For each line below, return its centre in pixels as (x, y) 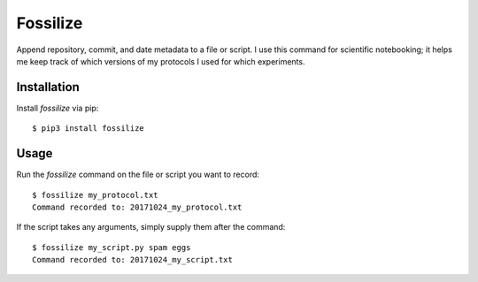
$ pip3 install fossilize (89, 129)
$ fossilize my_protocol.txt (95, 195)
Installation (48, 87)
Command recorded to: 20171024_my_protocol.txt (137, 207)
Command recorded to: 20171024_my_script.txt (133, 260)
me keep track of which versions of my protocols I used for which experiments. (161, 61)
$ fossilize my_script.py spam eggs (112, 247)
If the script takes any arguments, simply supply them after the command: (151, 227)
